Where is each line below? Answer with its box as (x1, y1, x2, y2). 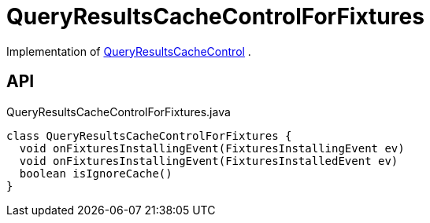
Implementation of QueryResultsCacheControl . (6, 44, 251, 58)
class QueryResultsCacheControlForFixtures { (6, 129, 292, 142)
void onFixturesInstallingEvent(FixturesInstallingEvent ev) (19, 141, 405, 155)
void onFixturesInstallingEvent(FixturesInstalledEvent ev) (19, 154, 398, 167)
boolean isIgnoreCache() (19, 166, 172, 180)
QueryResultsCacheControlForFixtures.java (6, 104, 231, 119)
